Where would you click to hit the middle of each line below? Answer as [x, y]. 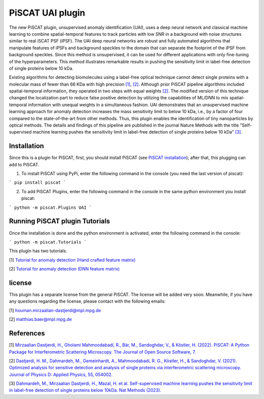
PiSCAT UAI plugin [47, 13]
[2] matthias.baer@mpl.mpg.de [40, 319]
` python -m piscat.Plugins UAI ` [50, 207]
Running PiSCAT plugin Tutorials [59, 221]
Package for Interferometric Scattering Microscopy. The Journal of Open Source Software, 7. [102, 352]
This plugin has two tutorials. [38, 251]
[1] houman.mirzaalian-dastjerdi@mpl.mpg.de [55, 310]
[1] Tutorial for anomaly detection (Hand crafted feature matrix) [72, 260]
